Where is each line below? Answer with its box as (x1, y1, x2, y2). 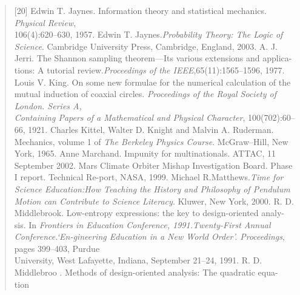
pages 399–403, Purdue (14, 242, 100, 254)
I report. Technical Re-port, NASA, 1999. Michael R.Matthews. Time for (14, 171, 284, 183)
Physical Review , (14, 16, 76, 29)
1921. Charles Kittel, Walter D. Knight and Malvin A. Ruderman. (28, 123, 274, 135)
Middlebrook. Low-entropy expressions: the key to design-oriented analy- (14, 206, 284, 219)
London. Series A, (14, 99, 82, 112)
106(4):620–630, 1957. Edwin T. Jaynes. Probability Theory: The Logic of (14, 28, 283, 41)
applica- (262, 52, 292, 64)
